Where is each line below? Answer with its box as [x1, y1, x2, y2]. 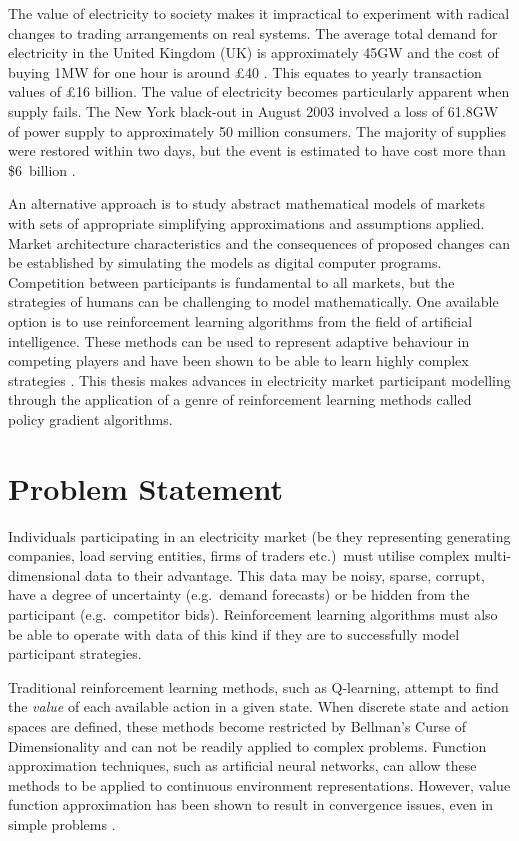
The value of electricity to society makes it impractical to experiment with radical [8, 3, 510, 23]
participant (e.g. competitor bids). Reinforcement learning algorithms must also [8, 603, 498, 624]
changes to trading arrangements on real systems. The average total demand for [8, 22, 498, 43]
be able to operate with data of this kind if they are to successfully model [8, 623, 460, 644]
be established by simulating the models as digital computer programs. [8, 252, 442, 273]
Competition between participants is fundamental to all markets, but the [8, 271, 455, 292]
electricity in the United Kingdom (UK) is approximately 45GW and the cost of [8, 42, 499, 63]
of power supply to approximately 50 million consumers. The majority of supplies [8, 120, 506, 141]
